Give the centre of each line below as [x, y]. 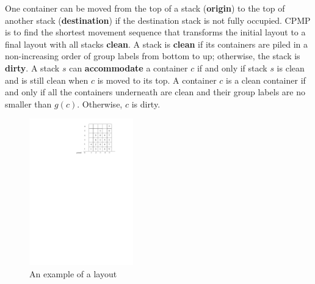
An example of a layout [73, 273]
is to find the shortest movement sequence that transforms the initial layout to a [155, 32]
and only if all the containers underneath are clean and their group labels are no [155, 92]
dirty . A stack [32, 67]
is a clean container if [266, 80]
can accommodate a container [129, 67]
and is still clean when [47, 80]
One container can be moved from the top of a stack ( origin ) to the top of [145, 8]
